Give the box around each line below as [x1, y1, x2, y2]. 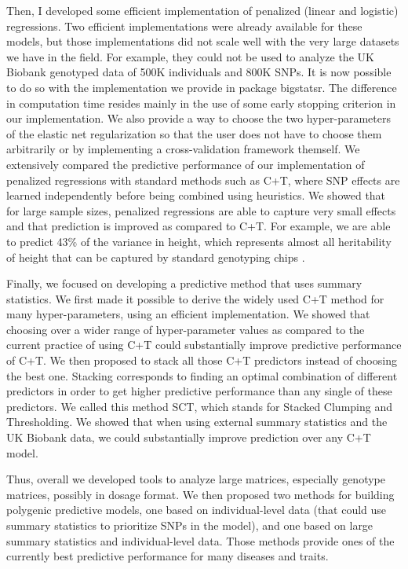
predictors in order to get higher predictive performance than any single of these [6, 383, 392, 399]
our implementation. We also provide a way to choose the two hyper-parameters [6, 110, 391, 127]
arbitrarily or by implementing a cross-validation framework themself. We [6, 141, 360, 157]
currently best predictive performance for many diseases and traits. [6, 548, 329, 564]
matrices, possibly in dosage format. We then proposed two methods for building [6, 486, 395, 502]
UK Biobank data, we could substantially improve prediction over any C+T [6, 429, 371, 446]
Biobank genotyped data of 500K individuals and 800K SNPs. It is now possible [6, 64, 392, 80]
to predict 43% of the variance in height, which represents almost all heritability [6, 233, 392, 249]
